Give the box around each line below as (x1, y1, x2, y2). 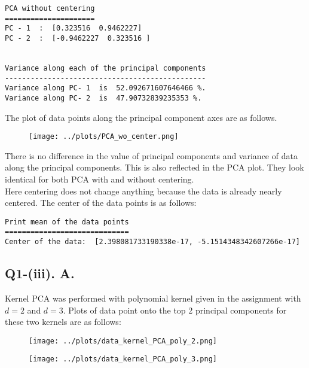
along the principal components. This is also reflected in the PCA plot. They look (5, 161, 304, 174)
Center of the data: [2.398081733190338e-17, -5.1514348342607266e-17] (5, 238, 300, 247)
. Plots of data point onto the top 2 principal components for (63, 303, 287, 316)
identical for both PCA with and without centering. (5, 173, 194, 185)
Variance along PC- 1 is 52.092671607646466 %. (5, 84, 206, 93)
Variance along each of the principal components (5, 63, 206, 72)
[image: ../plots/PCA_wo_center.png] (29, 132, 179, 141)
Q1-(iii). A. (5, 264, 75, 282)
